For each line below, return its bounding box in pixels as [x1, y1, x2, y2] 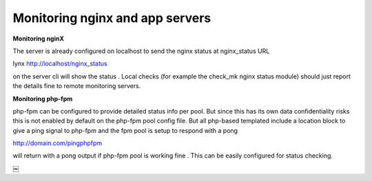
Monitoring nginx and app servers [12, 10, 211, 25]
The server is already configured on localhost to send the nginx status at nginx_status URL [12, 47, 270, 55]
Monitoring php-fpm [12, 94, 73, 103]
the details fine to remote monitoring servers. [12, 82, 141, 90]
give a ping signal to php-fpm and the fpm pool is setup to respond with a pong [12, 126, 238, 134]
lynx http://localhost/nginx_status [12, 59, 107, 68]
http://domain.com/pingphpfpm [12, 139, 103, 147]
